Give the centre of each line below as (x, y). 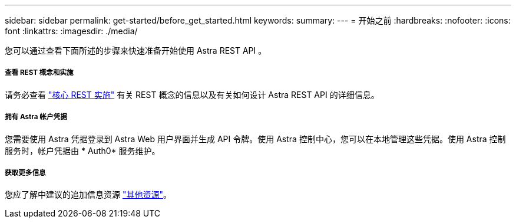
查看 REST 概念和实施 (39, 73)
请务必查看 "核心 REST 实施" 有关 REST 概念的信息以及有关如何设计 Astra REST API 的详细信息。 (192, 94)
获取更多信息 (25, 173)
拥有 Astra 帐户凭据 (36, 117)
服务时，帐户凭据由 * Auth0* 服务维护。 (82, 150)
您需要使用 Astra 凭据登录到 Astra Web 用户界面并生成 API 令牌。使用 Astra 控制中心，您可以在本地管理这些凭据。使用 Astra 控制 (255, 139)
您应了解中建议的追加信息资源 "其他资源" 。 (88, 195)
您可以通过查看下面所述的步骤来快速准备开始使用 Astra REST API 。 (136, 50)
